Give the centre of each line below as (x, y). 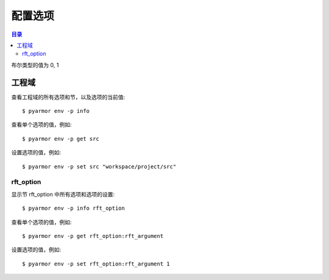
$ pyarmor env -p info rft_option (73, 208)
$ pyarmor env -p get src (61, 138)
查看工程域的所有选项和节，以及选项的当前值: (68, 97)
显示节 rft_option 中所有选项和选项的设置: (63, 194)
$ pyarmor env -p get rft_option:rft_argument (93, 236)
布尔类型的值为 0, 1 (35, 65)
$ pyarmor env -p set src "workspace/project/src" (99, 167)
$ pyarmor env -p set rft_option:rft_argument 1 (96, 264)
